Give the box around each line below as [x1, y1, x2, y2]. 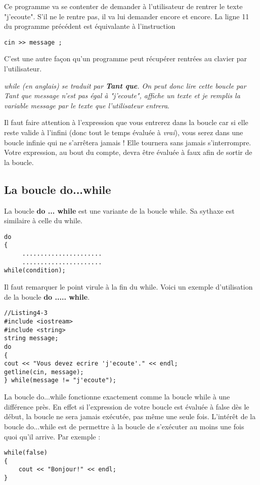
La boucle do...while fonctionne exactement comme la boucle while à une [4, 391, 230, 402]
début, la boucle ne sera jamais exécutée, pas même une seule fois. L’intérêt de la [4, 411, 256, 422]
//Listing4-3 [4, 309, 48, 317]
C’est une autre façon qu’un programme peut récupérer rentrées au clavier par [4, 53, 247, 64]
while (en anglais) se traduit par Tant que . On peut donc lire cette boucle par [4, 80, 246, 91]
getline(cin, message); [4, 368, 84, 376]
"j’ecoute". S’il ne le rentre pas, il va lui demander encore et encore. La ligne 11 [4, 11, 249, 21]
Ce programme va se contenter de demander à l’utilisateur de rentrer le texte [4, 1, 243, 11]
